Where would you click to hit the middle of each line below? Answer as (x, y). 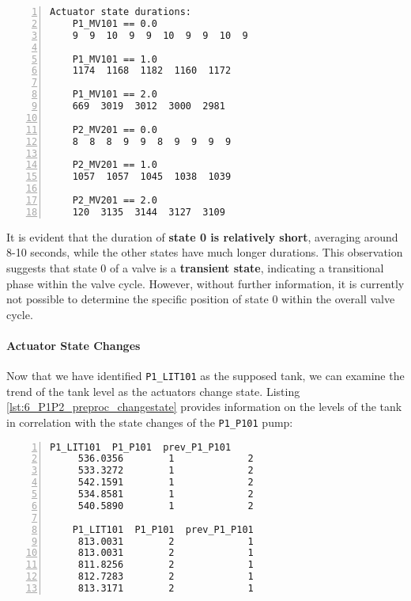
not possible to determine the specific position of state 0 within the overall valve (201, 299)
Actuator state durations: (121, 12)
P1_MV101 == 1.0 (115, 59)
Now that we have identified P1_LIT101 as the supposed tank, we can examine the (205, 376)
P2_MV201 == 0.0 (115, 129)
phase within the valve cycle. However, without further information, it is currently (205, 283)
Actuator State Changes (74, 345)
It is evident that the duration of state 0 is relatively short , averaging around (202, 236)
